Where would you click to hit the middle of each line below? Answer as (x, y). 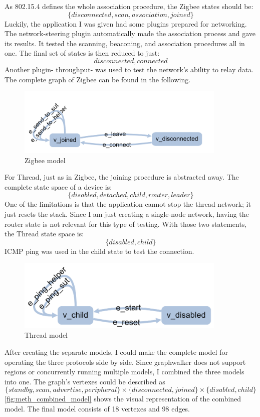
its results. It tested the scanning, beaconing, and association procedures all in (125, 43)
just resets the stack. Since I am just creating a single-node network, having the (127, 214)
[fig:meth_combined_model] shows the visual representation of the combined (123, 399)
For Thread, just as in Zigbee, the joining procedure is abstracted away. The (122, 177)
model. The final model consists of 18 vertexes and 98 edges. (97, 408)
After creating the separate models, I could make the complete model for (116, 352)
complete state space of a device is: (58, 186)
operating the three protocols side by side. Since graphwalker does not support (125, 362)
